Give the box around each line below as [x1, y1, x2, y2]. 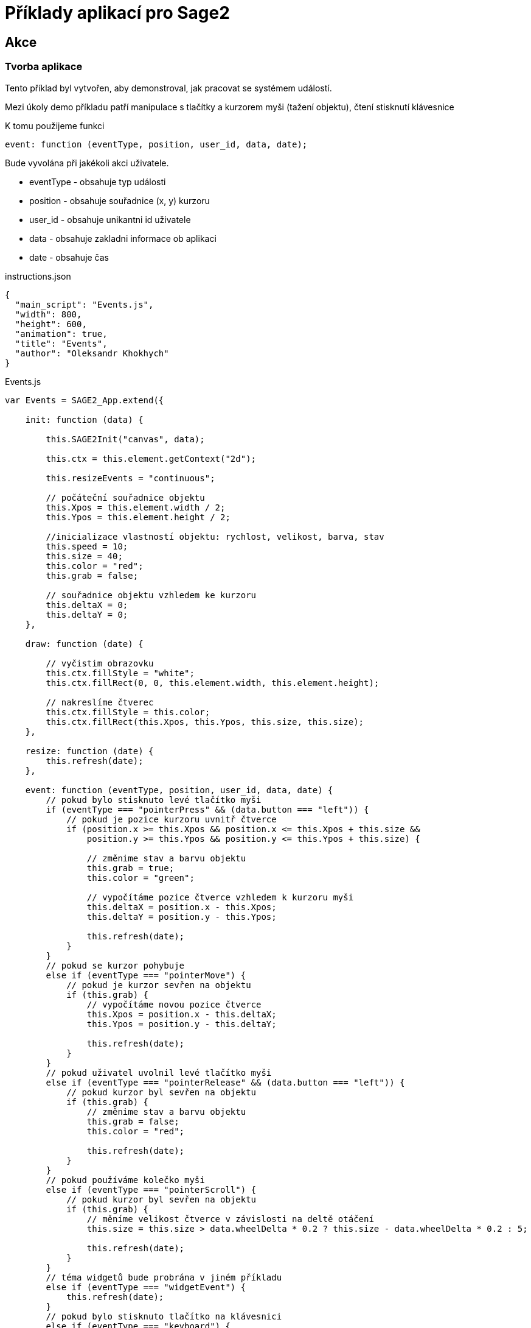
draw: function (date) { [25, 638, 144, 649]
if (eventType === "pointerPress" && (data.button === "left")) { [46, 804, 369, 814]
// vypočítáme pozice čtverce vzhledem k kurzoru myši [86, 892, 354, 902]
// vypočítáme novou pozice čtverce [86, 999, 262, 1009]
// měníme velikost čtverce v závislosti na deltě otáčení [86, 1213, 374, 1224]
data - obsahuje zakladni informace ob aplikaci [29, 233, 217, 244]
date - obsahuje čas [29, 252, 109, 263]
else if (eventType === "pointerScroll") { [46, 1184, 257, 1195]
